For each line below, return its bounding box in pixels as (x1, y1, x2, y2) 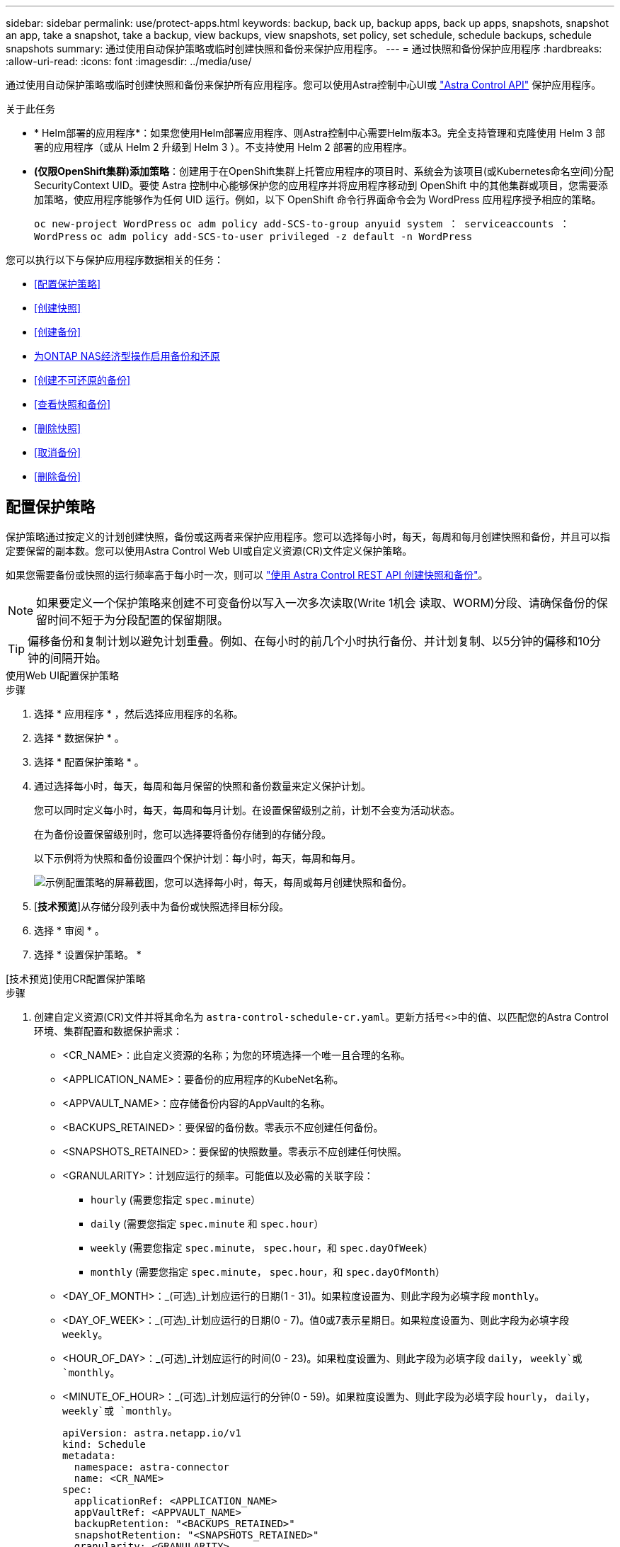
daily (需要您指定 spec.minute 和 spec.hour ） (91, 1217, 324, 1230)
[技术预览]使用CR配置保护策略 (6, 972, 146, 985)
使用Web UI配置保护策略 (6, 669, 119, 681)
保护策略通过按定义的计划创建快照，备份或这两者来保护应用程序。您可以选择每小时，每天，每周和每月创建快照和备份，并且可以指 (6, 530, 610, 543)
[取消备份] (34, 446, 81, 458)
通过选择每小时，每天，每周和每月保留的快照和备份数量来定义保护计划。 (34, 779, 371, 792)
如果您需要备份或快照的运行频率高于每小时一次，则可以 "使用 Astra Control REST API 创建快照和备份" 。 (6, 568, 488, 581)
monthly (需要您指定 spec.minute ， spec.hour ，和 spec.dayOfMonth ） (91, 1265, 445, 1278)
